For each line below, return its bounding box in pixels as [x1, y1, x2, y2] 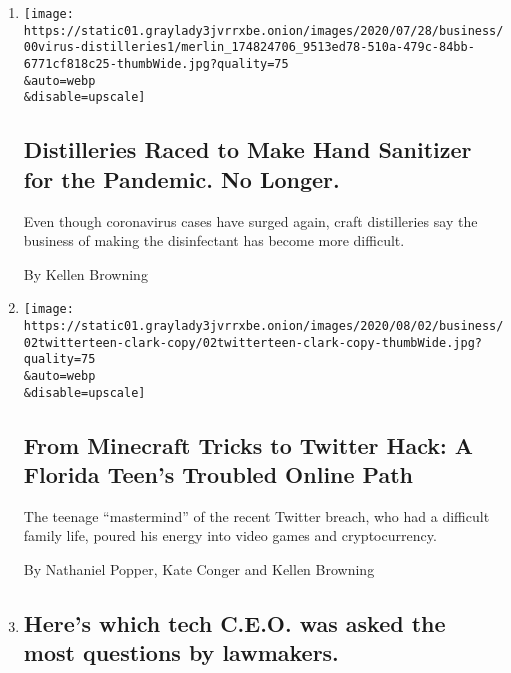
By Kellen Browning [23, 263, 148, 284]
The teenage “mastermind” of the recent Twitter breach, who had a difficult [23, 505, 490, 526]
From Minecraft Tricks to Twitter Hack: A [23, 429, 474, 460]
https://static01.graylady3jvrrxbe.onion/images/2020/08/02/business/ [23, 318, 504, 333]
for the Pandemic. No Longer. [23, 163, 340, 194]
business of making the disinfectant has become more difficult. [23, 230, 405, 251]
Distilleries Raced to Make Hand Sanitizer [23, 134, 472, 165]
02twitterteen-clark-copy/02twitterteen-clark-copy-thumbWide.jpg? [23, 335, 482, 350]
